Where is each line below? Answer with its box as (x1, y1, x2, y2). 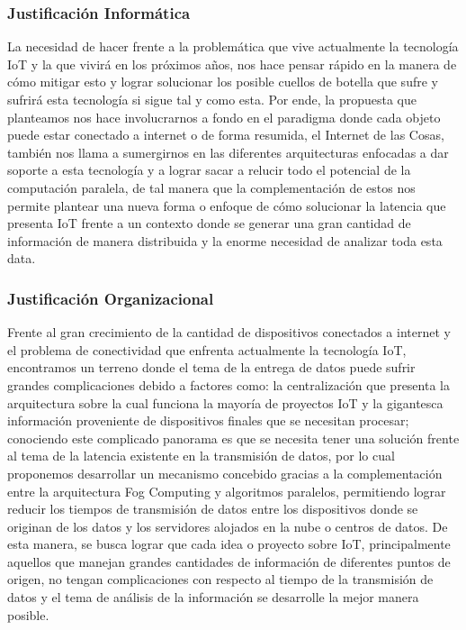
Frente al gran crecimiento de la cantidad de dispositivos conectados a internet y (7, 323, 451, 342)
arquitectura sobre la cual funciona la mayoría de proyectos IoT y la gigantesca (7, 393, 444, 412)
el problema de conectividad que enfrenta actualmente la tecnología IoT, (7, 340, 407, 359)
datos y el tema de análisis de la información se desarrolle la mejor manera (7, 588, 419, 607)
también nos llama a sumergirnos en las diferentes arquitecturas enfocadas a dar (7, 142, 449, 161)
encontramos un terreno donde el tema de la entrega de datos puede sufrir (7, 358, 416, 377)
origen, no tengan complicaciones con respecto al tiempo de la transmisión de (7, 570, 434, 589)
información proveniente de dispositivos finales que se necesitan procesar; (7, 411, 409, 430)
